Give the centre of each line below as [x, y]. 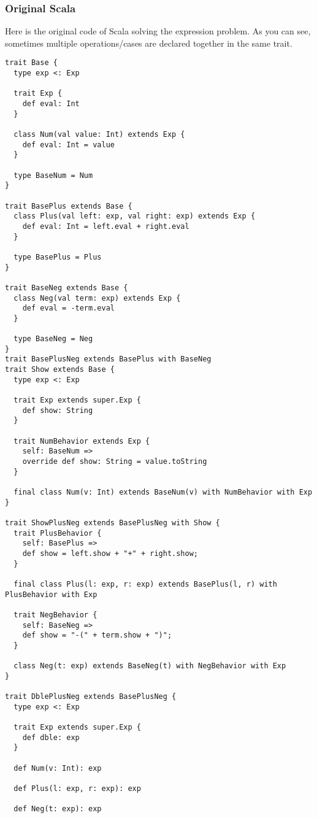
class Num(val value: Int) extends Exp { [99, 134]
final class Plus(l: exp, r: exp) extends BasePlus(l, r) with [145, 584]
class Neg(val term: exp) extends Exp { [97, 298]
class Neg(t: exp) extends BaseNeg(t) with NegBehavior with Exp [150, 666]
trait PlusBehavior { [58, 533]
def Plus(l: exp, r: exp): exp [77, 789]
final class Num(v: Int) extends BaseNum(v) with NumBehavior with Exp [163, 492]
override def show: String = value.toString [115, 461]
